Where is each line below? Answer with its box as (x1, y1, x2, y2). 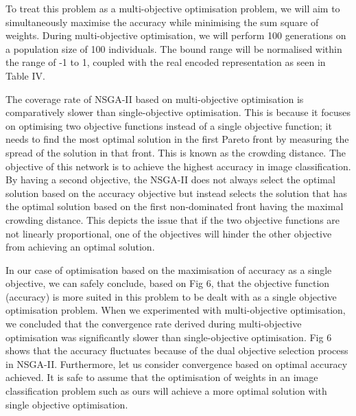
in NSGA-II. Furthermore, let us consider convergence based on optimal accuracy (5, 356, 348, 371)
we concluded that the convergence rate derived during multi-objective (5, 316, 302, 331)
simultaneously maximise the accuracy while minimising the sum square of (5, 14, 319, 29)
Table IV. (5, 68, 45, 82)
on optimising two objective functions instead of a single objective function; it (5, 118, 332, 132)
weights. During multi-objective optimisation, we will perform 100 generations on (5, 28, 346, 43)
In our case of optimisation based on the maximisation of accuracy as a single (5, 262, 332, 277)
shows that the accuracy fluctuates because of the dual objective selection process (5, 343, 348, 358)
